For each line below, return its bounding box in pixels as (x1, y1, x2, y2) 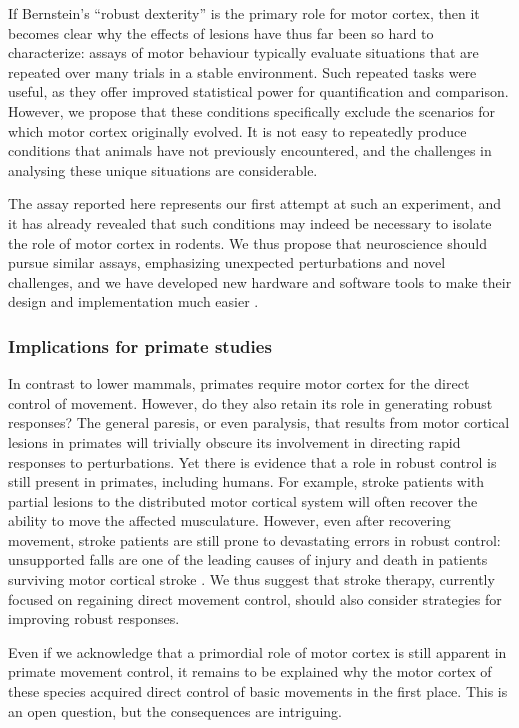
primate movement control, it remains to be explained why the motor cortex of (8, 661, 492, 682)
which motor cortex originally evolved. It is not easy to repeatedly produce (8, 120, 467, 141)
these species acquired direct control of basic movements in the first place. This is (8, 681, 508, 702)
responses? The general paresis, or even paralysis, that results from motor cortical (8, 412, 510, 433)
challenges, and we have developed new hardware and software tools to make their (8, 271, 512, 292)
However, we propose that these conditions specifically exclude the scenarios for (8, 100, 496, 121)
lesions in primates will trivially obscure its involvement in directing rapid (8, 431, 461, 452)
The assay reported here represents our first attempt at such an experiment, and (8, 193, 502, 214)
